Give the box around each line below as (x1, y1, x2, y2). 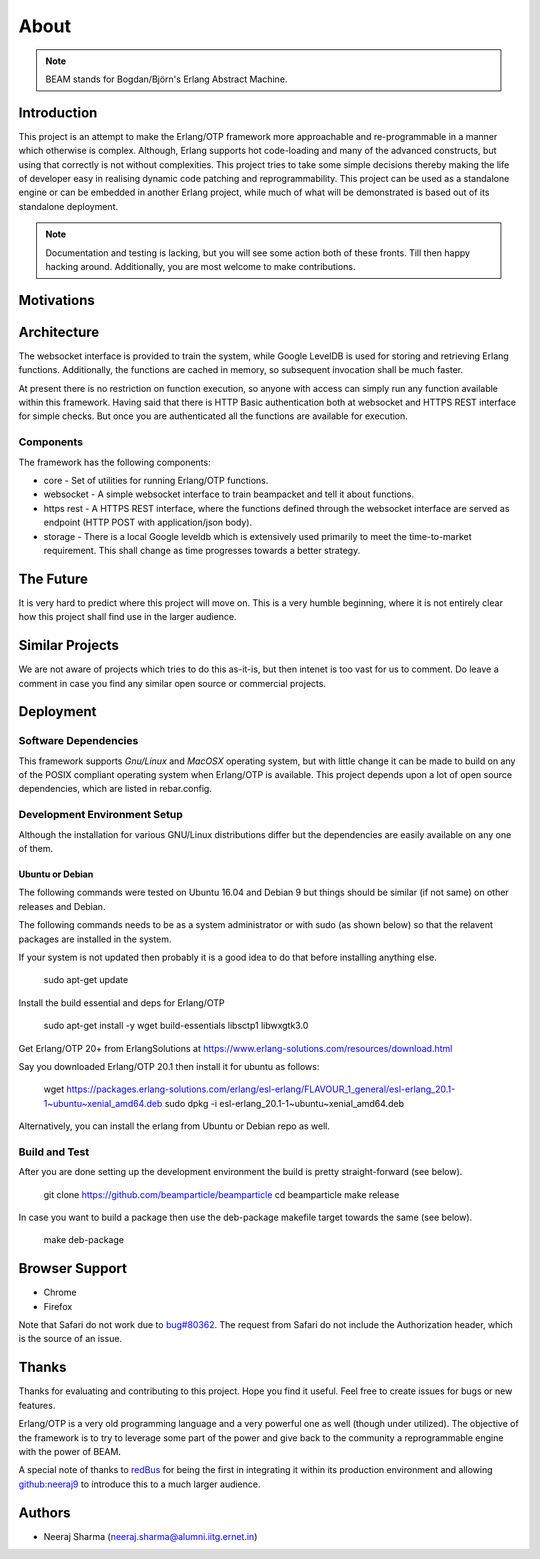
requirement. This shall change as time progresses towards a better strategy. (43, 544, 361, 556)
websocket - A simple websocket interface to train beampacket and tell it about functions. (43, 488, 415, 500)
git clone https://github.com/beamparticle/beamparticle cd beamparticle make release (43, 1188, 400, 1200)
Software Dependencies (18, 734, 139, 748)
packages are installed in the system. (18, 933, 172, 945)
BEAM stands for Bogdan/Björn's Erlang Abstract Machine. (45, 73, 288, 85)
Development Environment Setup (18, 808, 184, 822)
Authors (18, 1504, 71, 1521)
